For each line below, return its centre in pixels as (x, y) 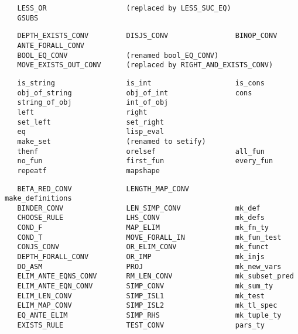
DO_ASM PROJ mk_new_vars (149, 266)
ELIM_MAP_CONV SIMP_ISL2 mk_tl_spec (147, 306)
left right (82, 112)
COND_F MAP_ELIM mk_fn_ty (143, 228)
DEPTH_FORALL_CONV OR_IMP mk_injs (141, 257)
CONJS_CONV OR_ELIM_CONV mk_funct (143, 247)
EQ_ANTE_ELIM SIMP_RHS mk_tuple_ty (149, 316)
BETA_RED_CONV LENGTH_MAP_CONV (103, 189)
